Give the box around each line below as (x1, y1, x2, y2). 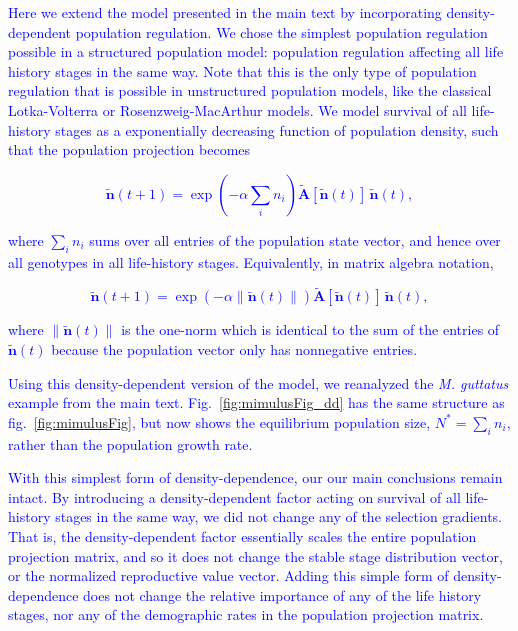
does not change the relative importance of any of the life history (83, 584, 482, 605)
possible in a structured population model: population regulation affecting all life (8, 41, 504, 62)
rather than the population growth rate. (8, 433, 253, 454)
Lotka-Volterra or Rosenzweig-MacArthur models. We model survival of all (8, 99, 467, 120)
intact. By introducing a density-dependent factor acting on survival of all (8, 486, 461, 507)
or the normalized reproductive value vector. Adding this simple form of (8, 565, 449, 586)
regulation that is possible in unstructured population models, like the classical (8, 80, 492, 101)
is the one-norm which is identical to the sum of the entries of (121, 319, 500, 340)
